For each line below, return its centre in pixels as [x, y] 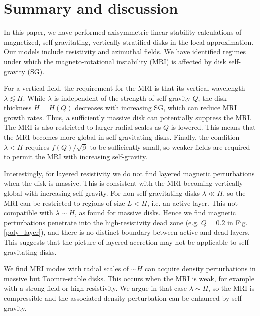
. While [34, 98]
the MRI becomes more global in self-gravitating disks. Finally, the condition [122, 137]
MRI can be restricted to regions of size [65, 202]
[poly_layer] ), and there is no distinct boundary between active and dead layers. [127, 232]
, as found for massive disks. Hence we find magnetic [155, 212]
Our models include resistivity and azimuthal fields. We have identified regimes [125, 52]
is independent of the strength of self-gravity [122, 98]
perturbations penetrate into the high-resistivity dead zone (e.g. [102, 222]
